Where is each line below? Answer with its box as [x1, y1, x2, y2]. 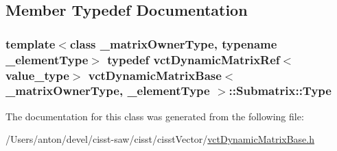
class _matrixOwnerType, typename [69, 35, 277, 52]
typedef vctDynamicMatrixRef [107, 51, 280, 68]
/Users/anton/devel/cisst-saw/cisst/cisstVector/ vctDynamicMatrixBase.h [5, 132, 315, 146]
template [5, 35, 56, 52]
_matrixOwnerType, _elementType [5, 82, 210, 99]
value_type [5, 66, 69, 83]
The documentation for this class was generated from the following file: [5, 109, 304, 123]
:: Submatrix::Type [229, 82, 332, 99]
